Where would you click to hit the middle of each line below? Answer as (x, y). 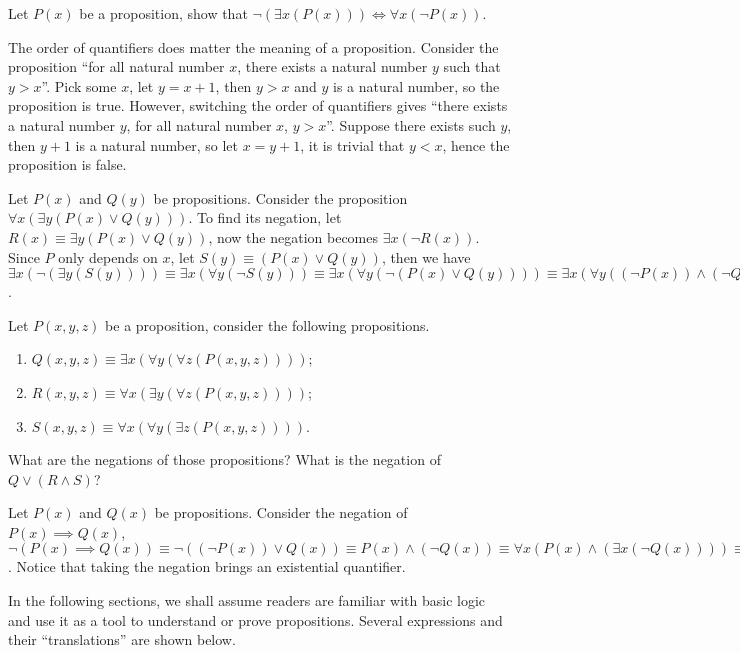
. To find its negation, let (265, 217)
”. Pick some (79, 85)
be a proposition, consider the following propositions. (267, 324)
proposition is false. (67, 164)
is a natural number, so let (156, 144)
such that (472, 66)
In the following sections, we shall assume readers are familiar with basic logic (247, 600)
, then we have (426, 256)
